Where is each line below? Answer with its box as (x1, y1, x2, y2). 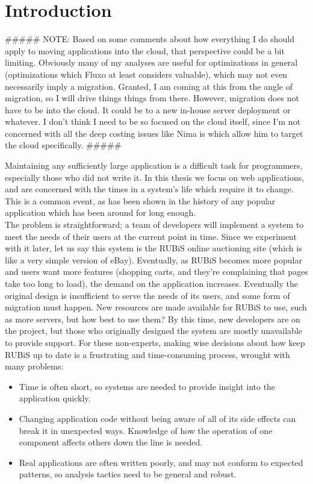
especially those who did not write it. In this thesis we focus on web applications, (5, 171, 305, 183)
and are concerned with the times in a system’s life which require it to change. (5, 183, 294, 195)
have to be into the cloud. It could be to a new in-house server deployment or (5, 103, 291, 116)
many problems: (5, 360, 64, 372)
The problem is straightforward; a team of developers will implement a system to (5, 218, 304, 231)
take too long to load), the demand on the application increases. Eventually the (5, 277, 298, 289)
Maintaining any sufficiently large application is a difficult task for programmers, (5, 159, 303, 172)
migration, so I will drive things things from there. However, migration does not (5, 92, 299, 104)
